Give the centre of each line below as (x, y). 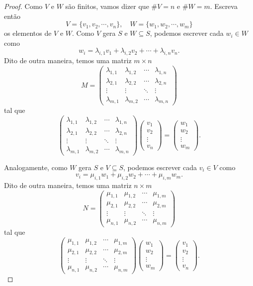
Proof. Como (23, 6)
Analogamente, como (36, 167)
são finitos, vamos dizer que (107, 6)
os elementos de (28, 33)
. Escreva (224, 6)
